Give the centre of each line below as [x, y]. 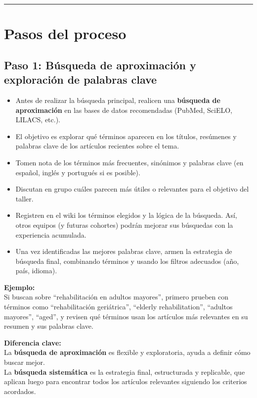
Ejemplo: [20, 287]
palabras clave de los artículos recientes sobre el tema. [97, 146]
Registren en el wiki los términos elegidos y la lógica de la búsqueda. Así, [126, 215]
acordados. [20, 391]
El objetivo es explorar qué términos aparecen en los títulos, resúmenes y [126, 136]
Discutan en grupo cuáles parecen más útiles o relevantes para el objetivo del [132, 189]
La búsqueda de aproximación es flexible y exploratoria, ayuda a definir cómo [127, 352]
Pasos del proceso [65, 33]
